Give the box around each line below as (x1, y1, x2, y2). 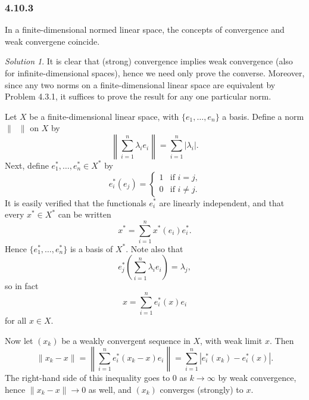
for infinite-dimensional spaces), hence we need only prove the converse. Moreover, (5, 67, 305, 79)
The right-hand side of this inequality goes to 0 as (5, 371, 188, 384)
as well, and (88, 383, 132, 395)
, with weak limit (200, 334, 263, 346)
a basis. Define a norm (222, 110, 304, 122)
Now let (5, 334, 33, 346)
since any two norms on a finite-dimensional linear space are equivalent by (5, 78, 276, 91)
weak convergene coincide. (5, 35, 100, 47)
